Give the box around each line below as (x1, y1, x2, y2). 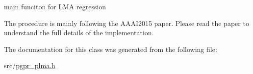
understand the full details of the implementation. (4, 27, 154, 38)
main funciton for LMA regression (4, 1, 106, 11)
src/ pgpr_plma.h (4, 60, 55, 71)
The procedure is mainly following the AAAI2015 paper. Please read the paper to (4, 18, 249, 28)
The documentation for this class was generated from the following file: (4, 44, 217, 54)
